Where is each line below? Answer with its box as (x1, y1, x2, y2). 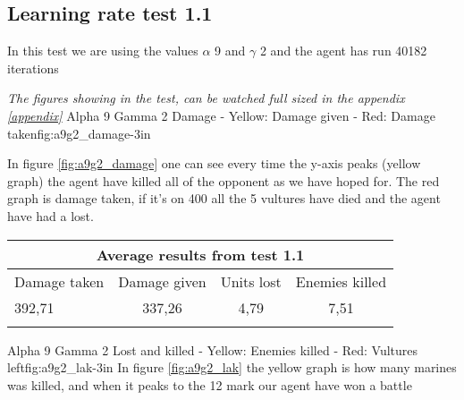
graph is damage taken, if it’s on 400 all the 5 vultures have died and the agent (7, 189, 441, 208)
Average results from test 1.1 (96, 243, 305, 265)
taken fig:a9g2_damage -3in (7, 123, 151, 142)
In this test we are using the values (7, 41, 198, 60)
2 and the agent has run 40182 (259, 41, 427, 60)
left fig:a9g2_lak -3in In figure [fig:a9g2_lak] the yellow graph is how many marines (7, 358, 457, 377)
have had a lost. (7, 206, 94, 225)
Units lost (220, 270, 282, 292)
